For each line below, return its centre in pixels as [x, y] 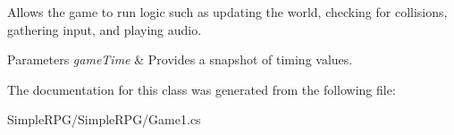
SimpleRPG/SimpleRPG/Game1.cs [104, 119]
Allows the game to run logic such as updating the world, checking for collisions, [227, 12]
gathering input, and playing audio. [105, 29]
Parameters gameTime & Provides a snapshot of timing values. [180, 59]
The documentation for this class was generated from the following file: [202, 89]
